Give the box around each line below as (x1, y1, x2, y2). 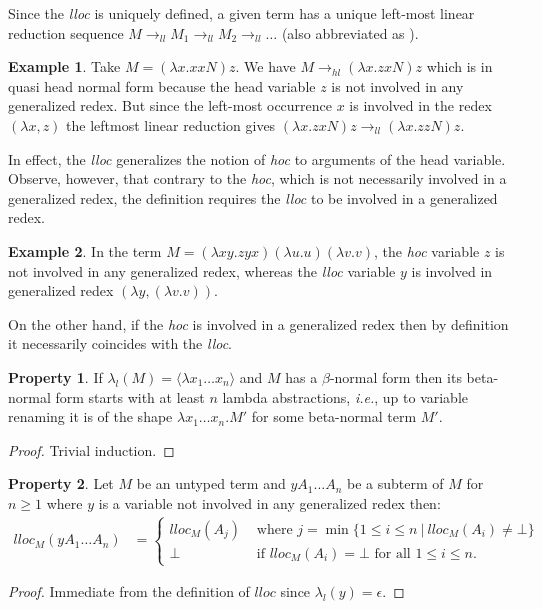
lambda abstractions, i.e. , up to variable (222, 386, 469, 407)
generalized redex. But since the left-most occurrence (8, 95, 333, 116)
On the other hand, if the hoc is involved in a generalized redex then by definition (8, 313, 509, 334)
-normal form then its (329, 366, 462, 387)
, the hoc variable (373, 240, 480, 261)
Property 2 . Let (8, 473, 114, 494)
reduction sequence (8, 22, 124, 43)
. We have (235, 56, 296, 77)
